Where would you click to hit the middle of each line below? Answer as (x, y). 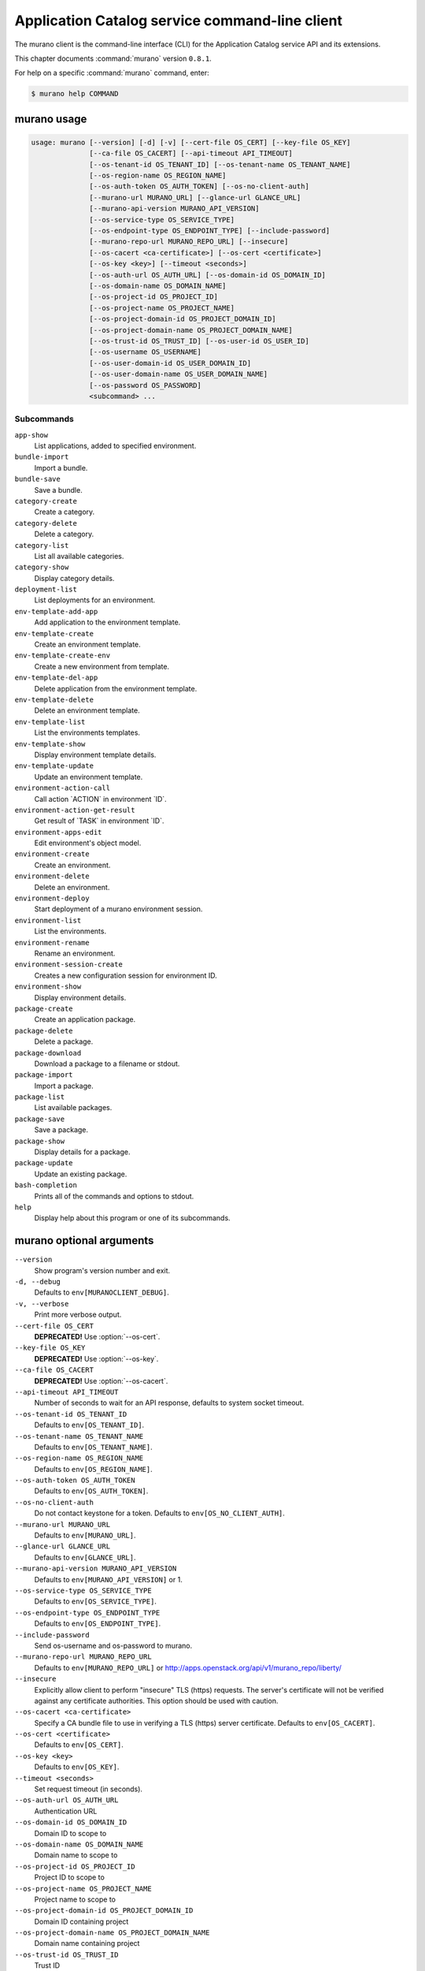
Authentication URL (66, 1811)
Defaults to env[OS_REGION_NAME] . (93, 1469)
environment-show (48, 987)
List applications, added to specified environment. (115, 446)
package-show (40, 1141)
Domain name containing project (87, 1943)
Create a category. (65, 512)
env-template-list (50, 722)
